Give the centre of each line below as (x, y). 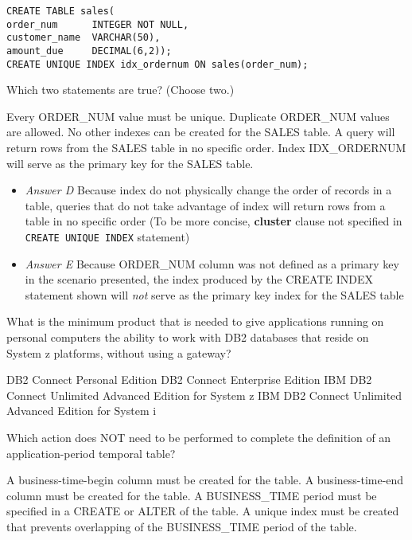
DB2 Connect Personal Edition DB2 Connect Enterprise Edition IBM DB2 (189, 380)
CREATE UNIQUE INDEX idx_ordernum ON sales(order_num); (157, 64)
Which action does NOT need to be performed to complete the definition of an (199, 438)
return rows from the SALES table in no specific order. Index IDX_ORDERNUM (206, 148)
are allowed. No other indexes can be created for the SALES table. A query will (201, 132)
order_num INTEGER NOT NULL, (98, 24)
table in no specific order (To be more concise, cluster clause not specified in (214, 221)
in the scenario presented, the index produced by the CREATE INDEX (199, 279)
